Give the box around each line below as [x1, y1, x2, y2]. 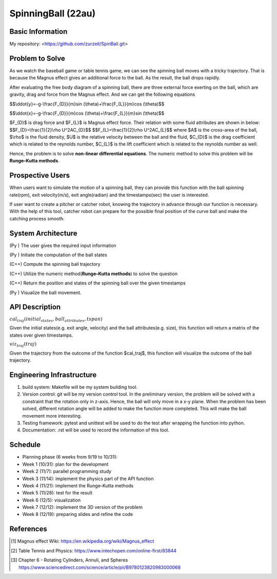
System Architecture [9, 229, 77, 238]
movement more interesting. [22, 412, 82, 419]
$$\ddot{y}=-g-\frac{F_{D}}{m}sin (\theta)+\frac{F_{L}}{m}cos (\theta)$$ [9, 100, 165, 107]
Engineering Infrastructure [9, 370, 97, 379]
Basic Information [9, 27, 68, 36]
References [9, 525, 47, 533]
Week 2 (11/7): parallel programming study [22, 468, 112, 474]
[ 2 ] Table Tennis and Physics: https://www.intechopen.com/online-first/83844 [11, 547, 176, 553]
